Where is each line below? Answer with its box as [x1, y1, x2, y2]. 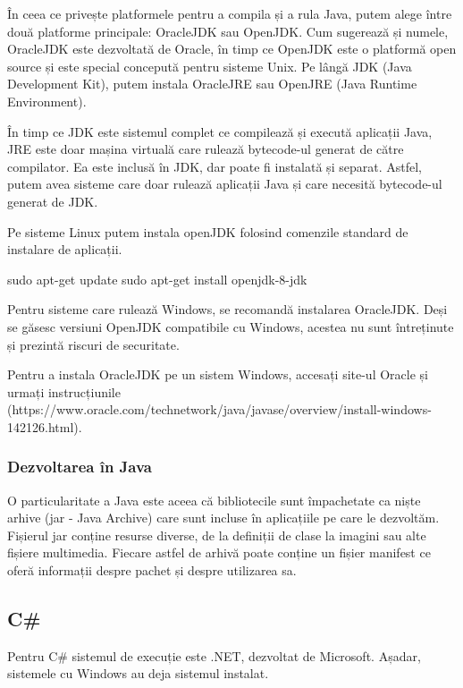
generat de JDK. [7, 191, 98, 210]
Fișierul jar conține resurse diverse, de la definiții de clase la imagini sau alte [7, 525, 426, 544]
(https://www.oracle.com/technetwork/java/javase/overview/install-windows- [7, 400, 432, 419]
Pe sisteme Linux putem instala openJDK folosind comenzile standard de [7, 222, 408, 241]
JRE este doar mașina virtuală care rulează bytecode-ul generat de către [7, 140, 404, 158]
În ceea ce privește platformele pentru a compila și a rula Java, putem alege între [7, 4, 452, 22]
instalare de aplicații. [7, 240, 122, 259]
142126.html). [7, 417, 82, 436]
